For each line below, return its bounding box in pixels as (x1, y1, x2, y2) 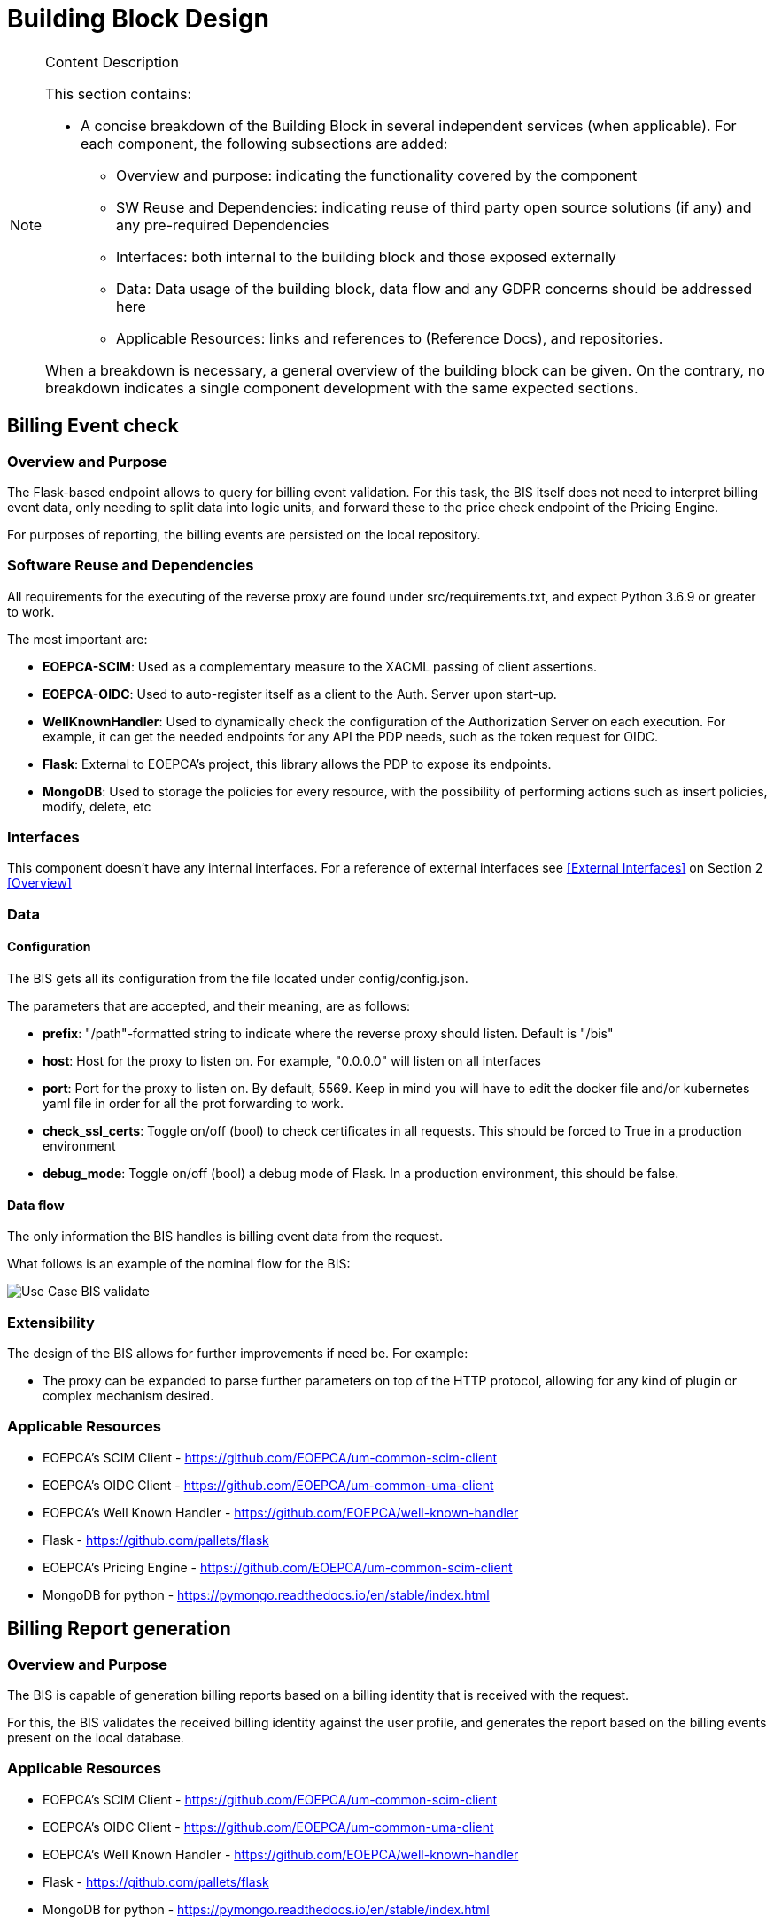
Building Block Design (7, 4, 270, 34)
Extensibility (7, 1313, 95, 1331)
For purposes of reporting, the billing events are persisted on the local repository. (7, 526, 481, 542)
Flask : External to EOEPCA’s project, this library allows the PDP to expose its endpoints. (43, 756, 552, 772)
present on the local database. (7, 1730, 184, 1745)
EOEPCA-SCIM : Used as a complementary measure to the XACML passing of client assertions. (43, 658, 598, 674)
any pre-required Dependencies (116, 215, 329, 234)
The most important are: (7, 631, 148, 647)
